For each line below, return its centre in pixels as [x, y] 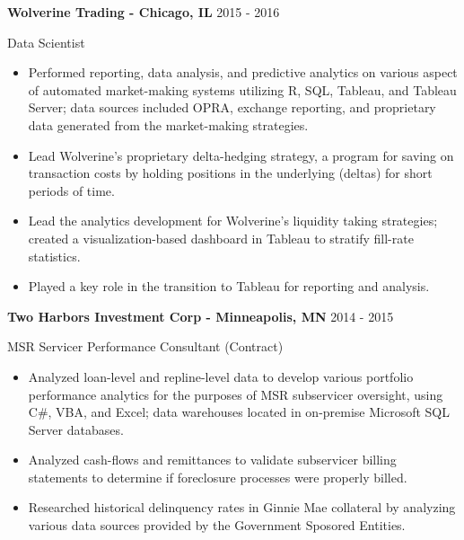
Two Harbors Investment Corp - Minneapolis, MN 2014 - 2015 [201, 316]
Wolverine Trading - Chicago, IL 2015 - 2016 [144, 12]
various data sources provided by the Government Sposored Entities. [217, 525]
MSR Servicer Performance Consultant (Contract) [145, 346]
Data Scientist [46, 42]
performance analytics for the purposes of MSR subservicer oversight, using [236, 394]
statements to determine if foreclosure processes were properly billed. [218, 477]
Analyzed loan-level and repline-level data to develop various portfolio [221, 376]
